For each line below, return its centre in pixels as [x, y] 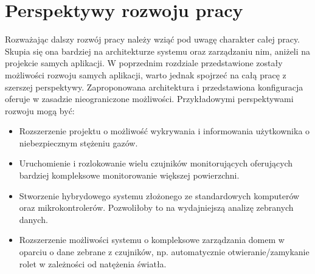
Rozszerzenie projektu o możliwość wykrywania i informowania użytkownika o [164, 131]
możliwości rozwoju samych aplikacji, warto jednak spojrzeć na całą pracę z [146, 74]
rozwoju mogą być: [40, 110]
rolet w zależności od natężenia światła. [93, 263]
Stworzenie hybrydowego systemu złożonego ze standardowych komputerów [159, 195]
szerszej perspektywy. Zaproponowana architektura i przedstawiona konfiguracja [154, 87]
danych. [33, 219]
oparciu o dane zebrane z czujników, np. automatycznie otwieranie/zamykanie [164, 252]
